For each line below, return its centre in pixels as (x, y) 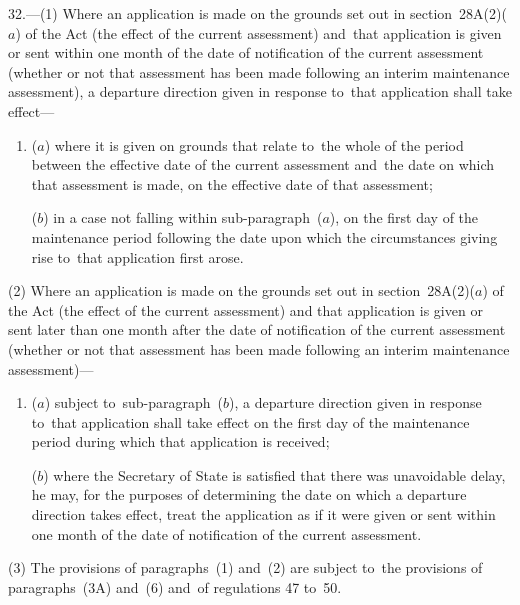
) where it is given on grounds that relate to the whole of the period (254, 144)
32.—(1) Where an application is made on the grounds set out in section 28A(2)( (257, 13)
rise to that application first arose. (137, 256)
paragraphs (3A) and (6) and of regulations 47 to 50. (175, 586)
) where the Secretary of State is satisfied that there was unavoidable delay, (274, 474)
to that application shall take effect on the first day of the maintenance (250, 421)
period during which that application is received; (180, 441)
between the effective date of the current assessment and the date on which (263, 164)
